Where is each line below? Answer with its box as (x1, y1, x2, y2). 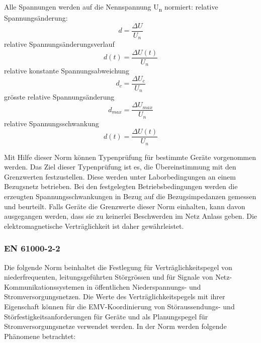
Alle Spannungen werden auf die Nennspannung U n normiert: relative (4, 2, 218, 13)
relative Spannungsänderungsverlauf (4, 39, 115, 49)
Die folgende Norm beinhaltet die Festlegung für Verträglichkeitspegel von (4, 262, 232, 272)
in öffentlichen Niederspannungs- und (86, 281, 201, 292)
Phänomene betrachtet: (4, 330, 76, 341)
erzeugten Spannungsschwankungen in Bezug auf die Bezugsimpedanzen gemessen (4, 191, 256, 202)
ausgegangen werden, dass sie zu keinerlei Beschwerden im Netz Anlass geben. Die (4, 211, 257, 221)
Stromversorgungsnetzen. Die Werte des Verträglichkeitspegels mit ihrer (4, 291, 225, 302)
